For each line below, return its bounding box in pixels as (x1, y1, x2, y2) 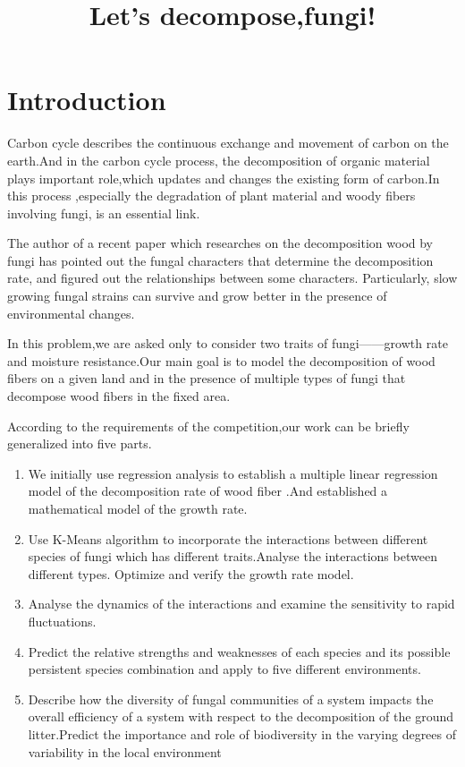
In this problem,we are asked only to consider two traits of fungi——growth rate (7, 334, 448, 353)
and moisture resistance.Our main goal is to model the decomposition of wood (7, 351, 435, 370)
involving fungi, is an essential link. (7, 203, 200, 222)
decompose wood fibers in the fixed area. (7, 387, 231, 405)
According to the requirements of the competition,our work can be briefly (7, 416, 410, 435)
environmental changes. (7, 303, 135, 322)
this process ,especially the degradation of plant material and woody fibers (7, 186, 416, 205)
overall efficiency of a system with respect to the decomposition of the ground (28, 707, 454, 726)
